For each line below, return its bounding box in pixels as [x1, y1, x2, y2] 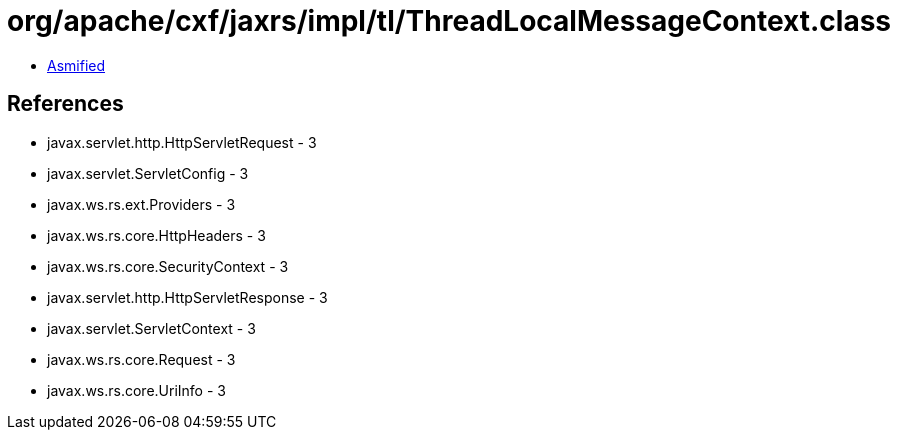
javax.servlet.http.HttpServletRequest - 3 [47, 133, 317, 151]
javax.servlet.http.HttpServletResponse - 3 [47, 288, 328, 306]
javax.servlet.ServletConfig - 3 [47, 164, 249, 182]
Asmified [47, 56, 106, 74]
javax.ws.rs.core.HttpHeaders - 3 [47, 226, 266, 244]
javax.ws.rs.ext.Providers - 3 [47, 195, 236, 213]
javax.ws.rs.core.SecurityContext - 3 [47, 257, 289, 275]
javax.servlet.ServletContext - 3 [47, 319, 256, 337]
